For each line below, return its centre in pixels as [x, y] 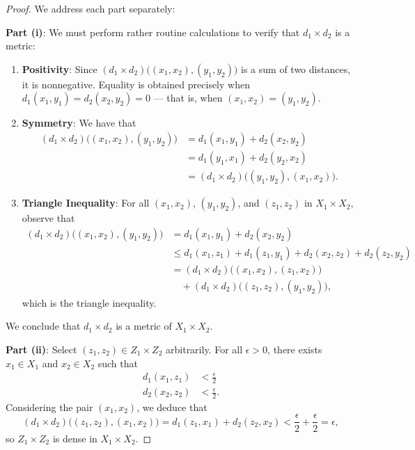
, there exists [295, 349]
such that [118, 363]
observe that [48, 218]
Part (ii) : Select [41, 349]
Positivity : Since [60, 69]
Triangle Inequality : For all [86, 203]
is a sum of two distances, [296, 69]
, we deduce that [172, 407]
